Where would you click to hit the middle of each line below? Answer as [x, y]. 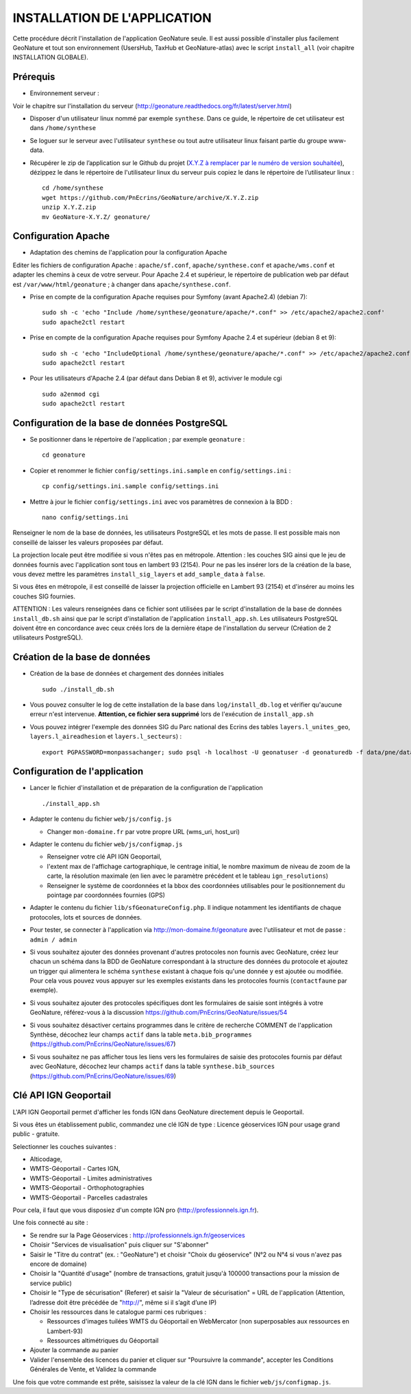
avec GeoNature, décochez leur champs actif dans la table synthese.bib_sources [152, 1066]
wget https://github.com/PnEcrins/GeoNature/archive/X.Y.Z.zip [150, 198]
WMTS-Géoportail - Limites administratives [91, 1178]
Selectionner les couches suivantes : [64, 1146]
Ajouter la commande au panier [74, 1350]
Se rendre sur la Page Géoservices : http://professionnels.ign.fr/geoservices [138, 1235]
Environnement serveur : [64, 93]
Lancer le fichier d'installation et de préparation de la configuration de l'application [146, 788]
